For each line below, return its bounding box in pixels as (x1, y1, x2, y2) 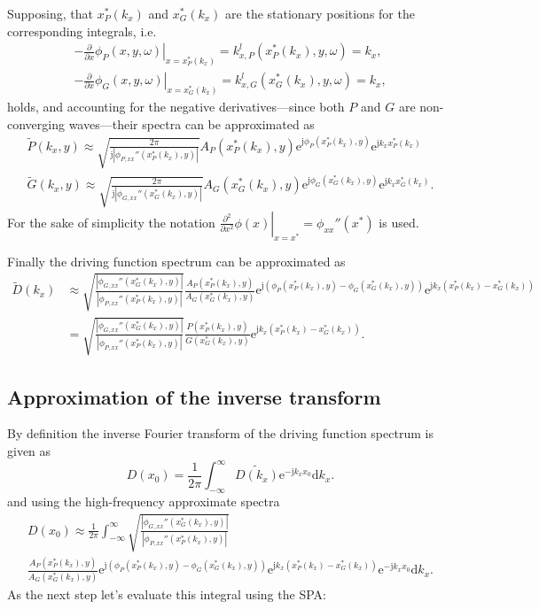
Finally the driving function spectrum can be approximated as (7, 251, 346, 270)
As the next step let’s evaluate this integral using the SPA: (7, 584, 326, 603)
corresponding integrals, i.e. (7, 21, 157, 40)
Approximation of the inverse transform (7, 382, 381, 410)
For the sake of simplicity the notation (7, 212, 215, 231)
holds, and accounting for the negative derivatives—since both (7, 96, 345, 115)
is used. (379, 212, 419, 231)
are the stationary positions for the (225, 4, 415, 22)
